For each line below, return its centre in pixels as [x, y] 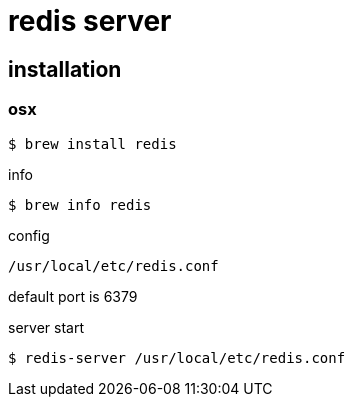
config [29, 235]
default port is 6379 [73, 296]
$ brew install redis [92, 143]
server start [46, 327]
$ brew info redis [80, 204]
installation [65, 69]
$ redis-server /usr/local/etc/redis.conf [177, 357]
